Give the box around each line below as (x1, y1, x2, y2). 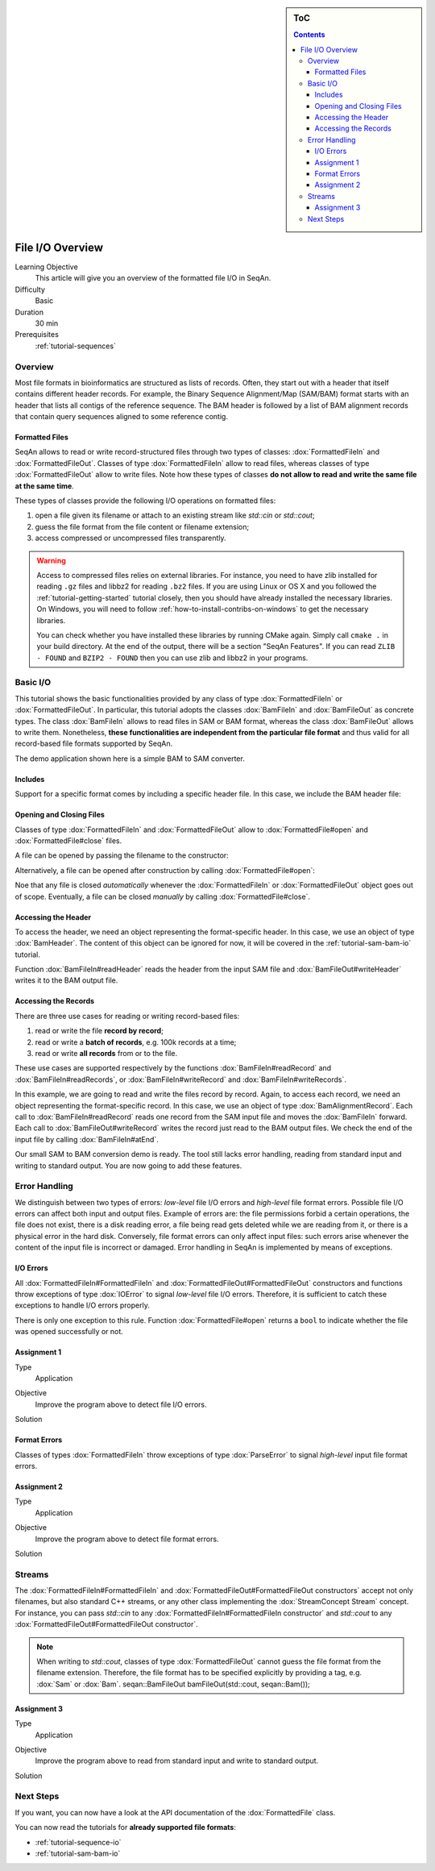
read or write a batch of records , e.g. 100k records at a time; (35, 1037, 237, 1047)
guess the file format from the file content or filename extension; (35, 522, 250, 531)
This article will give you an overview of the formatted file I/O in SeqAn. (35, 273, 271, 283)
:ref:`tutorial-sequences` (35, 341, 117, 351)
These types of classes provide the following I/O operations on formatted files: (14, 496, 276, 505)
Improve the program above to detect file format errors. (35, 1534, 219, 1544)
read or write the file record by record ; (35, 1026, 164, 1036)
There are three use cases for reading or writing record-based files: (14, 1011, 240, 1021)
